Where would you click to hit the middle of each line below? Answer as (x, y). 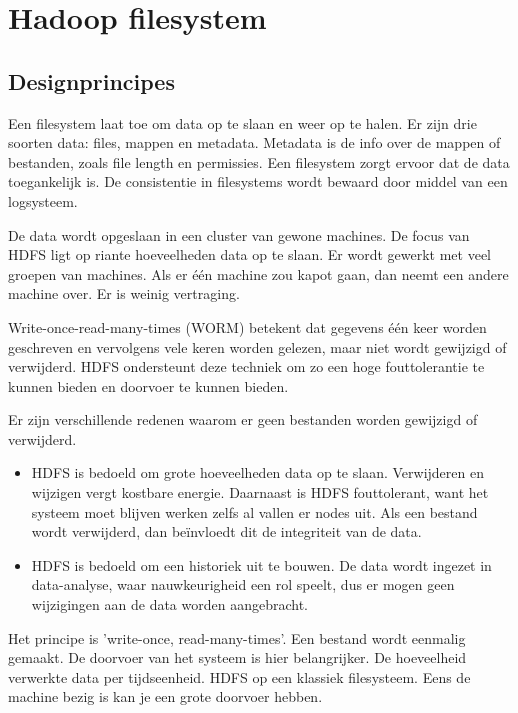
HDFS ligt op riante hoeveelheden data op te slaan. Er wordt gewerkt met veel (250, 254)
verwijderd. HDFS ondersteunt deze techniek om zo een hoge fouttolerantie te (246, 366)
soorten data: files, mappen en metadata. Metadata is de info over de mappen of (254, 142)
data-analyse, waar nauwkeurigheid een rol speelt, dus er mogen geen (243, 584)
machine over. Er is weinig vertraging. (124, 293)
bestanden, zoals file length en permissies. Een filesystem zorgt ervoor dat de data (259, 161)
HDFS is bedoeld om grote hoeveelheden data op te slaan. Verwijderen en (257, 472)
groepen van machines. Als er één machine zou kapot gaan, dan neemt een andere (258, 273)
